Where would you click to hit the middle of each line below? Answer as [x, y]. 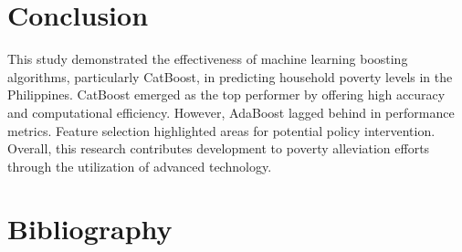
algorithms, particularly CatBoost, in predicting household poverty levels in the [230, 76]
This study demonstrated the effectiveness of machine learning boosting [208, 59]
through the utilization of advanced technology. [140, 166]
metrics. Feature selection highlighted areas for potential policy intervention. [221, 130]
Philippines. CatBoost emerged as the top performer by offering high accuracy [226, 94]
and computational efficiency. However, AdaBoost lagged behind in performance [231, 112]
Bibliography [90, 229]
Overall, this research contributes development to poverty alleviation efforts [219, 148]
